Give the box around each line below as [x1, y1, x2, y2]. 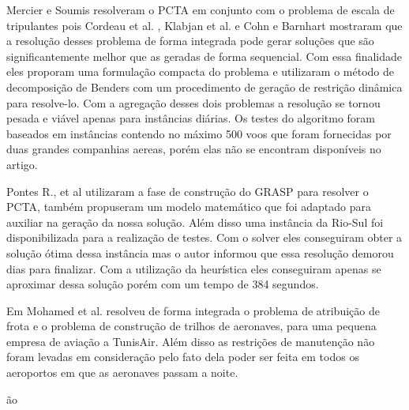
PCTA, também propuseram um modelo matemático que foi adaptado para [6, 198, 371, 215]
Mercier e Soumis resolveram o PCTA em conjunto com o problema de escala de [6, 2, 395, 17]
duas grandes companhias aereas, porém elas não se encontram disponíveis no [6, 141, 381, 157]
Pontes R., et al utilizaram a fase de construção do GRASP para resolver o [6, 182, 369, 199]
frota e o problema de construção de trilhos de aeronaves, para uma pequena [6, 318, 377, 334]
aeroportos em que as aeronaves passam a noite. [6, 364, 238, 381]
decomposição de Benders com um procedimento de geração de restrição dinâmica [6, 78, 403, 95]
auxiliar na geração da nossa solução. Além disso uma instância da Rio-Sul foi [6, 213, 384, 230]
